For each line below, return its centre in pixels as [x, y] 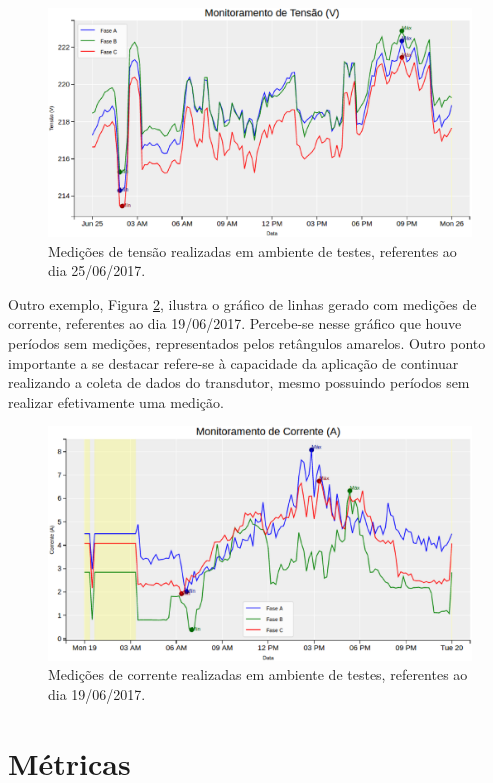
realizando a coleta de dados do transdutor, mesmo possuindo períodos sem [239, 382]
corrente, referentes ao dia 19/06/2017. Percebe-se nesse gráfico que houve [235, 323]
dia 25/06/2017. [97, 270]
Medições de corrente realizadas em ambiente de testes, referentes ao [258, 674]
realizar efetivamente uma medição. [116, 401]
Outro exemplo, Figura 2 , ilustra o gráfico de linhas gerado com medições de [242, 303]
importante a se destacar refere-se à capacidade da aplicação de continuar [233, 362]
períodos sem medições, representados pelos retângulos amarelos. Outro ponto [247, 342]
